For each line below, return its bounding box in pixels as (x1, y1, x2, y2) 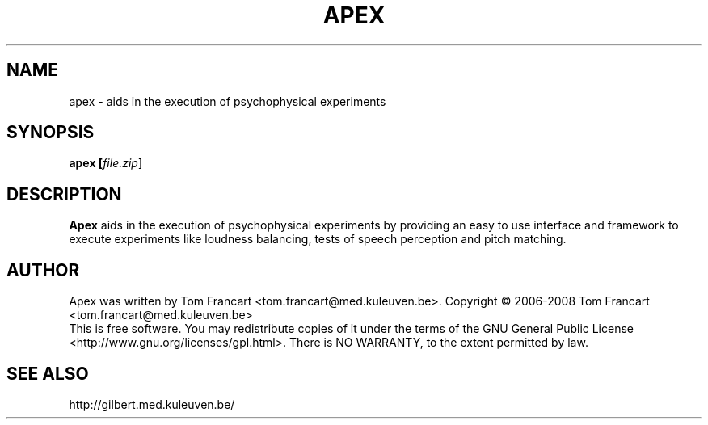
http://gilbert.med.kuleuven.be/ (69, 397, 235, 411)
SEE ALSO (6, 363, 89, 384)
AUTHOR (6, 259, 80, 280)
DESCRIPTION (6, 183, 122, 204)
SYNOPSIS (6, 122, 95, 143)
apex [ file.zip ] (69, 156, 143, 170)
